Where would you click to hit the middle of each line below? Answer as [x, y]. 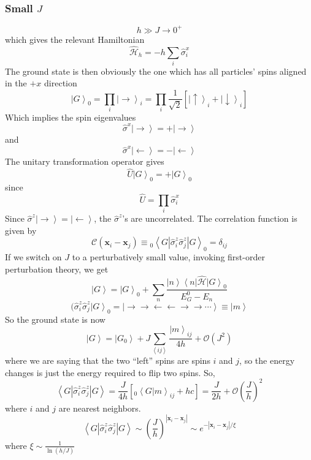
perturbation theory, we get [57, 269]
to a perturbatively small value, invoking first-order [168, 257]
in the [16, 83]
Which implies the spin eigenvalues [71, 117]
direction [61, 83]
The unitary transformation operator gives [85, 161]
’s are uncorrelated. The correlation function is [210, 218]
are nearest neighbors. [100, 408]
